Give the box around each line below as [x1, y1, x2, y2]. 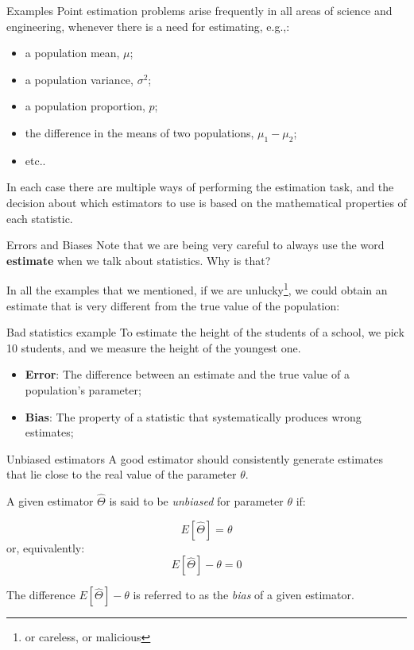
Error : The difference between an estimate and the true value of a [25, 366, 350, 383]
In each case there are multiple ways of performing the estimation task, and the [6, 179, 394, 195]
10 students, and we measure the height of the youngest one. [6, 339, 301, 356]
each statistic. [6, 210, 73, 226]
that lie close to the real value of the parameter [6, 466, 237, 483]
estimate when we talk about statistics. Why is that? [6, 252, 271, 268]
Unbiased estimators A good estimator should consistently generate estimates [6, 450, 384, 467]
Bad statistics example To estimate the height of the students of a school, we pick [6, 324, 404, 340]
